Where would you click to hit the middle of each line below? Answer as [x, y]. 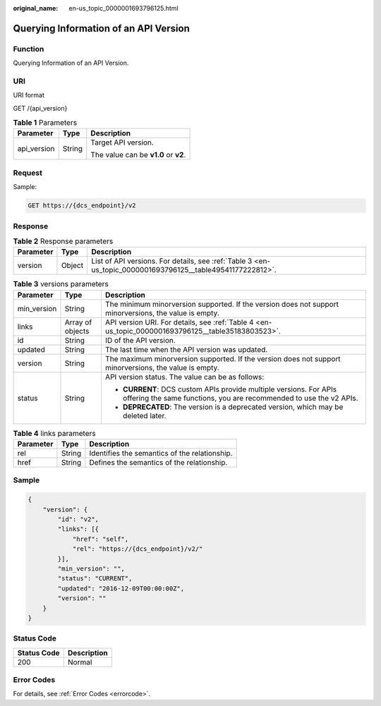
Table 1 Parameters [45, 123]
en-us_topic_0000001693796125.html [124, 8]
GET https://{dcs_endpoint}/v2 [82, 206]
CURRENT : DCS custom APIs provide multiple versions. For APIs [230, 389]
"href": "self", [101, 539]
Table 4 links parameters [54, 433]
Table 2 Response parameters [63, 241]
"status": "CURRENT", [95, 579]
